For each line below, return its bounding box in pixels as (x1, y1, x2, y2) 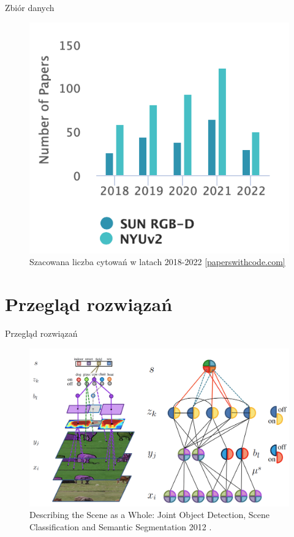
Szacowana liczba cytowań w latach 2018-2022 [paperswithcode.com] (29, 255, 285, 268)
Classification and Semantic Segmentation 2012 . (29, 520, 212, 533)
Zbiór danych (5, 1, 55, 13)
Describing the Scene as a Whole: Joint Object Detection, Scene (29, 508, 269, 521)
